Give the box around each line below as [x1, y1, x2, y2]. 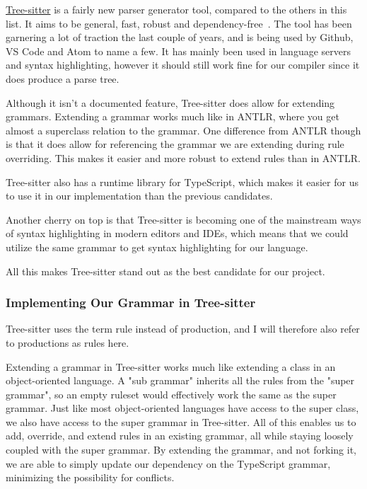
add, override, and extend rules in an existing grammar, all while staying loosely [6, 428, 354, 443]
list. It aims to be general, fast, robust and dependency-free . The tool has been [6, 16, 352, 30]
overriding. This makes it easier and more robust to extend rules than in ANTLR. [6, 150, 361, 165]
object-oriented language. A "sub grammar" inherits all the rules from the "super [6, 373, 355, 388]
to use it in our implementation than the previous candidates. [6, 188, 273, 203]
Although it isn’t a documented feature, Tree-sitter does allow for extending [6, 95, 335, 110]
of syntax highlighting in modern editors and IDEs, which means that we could [6, 226, 349, 241]
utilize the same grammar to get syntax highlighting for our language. [6, 239, 308, 254]
